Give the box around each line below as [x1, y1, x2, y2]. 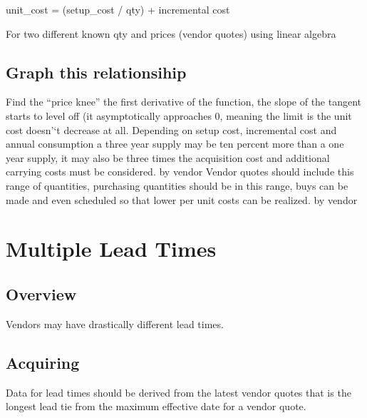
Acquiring [6, 351, 80, 373]
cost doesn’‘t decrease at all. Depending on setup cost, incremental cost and [6, 122, 337, 137]
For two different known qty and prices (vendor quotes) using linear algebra [6, 26, 336, 41]
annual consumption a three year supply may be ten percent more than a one [6, 136, 344, 151]
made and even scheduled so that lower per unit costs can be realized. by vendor [6, 192, 358, 207]
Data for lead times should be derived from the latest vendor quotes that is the [6, 384, 351, 399]
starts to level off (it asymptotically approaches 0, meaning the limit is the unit [6, 108, 352, 123]
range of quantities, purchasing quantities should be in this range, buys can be [6, 178, 348, 193]
